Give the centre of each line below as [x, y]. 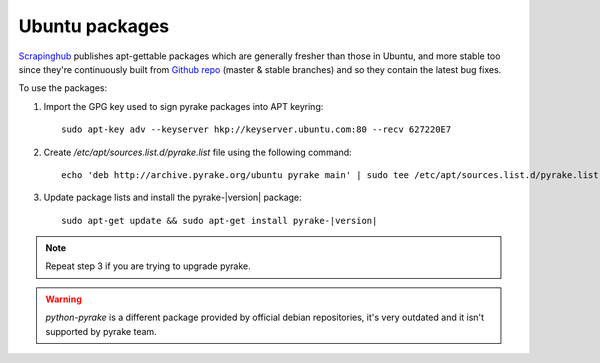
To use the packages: [63, 88]
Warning [63, 299]
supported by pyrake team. [101, 331]
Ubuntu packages [94, 26]
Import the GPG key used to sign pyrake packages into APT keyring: [183, 106]
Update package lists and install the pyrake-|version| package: [172, 197]
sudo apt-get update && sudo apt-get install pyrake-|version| [219, 220]
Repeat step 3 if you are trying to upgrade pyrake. [148, 266]
